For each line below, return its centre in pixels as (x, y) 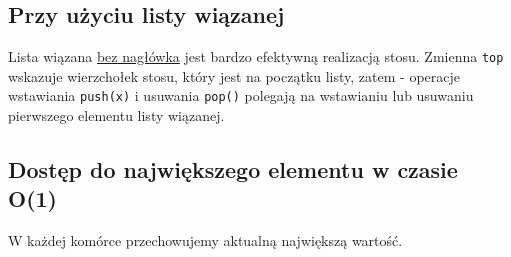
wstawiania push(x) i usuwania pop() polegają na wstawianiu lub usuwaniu (241, 95)
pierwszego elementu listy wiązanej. (116, 115)
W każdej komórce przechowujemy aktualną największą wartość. (205, 240)
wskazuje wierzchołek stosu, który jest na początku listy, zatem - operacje (234, 75)
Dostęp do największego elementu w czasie (233, 169)
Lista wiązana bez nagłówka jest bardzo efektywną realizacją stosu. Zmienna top (256, 56)
